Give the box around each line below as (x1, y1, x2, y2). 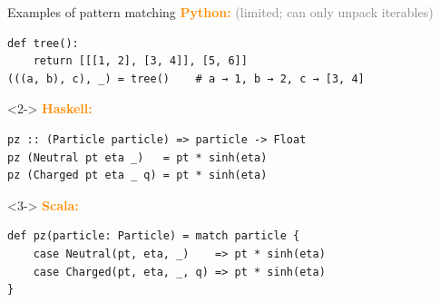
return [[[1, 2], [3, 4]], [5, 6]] (33, 54, 248, 68)
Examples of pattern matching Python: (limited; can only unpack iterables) (7, 3, 434, 21)
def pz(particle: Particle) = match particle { (7, 229, 300, 243)
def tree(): (7, 36, 79, 50)
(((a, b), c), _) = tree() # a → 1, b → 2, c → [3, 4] (7, 72, 365, 85)
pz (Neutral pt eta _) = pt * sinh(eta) (7, 151, 268, 164)
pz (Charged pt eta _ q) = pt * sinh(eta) (7, 169, 268, 182)
